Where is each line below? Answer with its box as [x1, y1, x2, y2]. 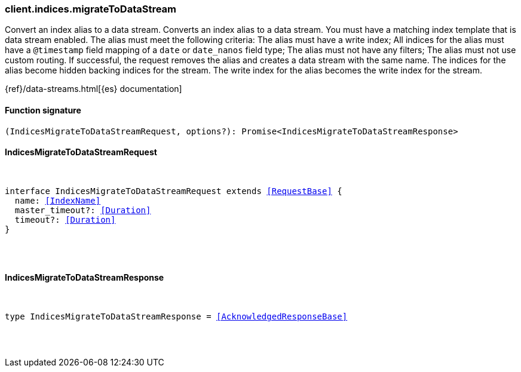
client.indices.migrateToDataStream [5, 3, 177, 15]
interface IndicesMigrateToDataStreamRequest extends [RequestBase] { [5, 186, 342, 196]
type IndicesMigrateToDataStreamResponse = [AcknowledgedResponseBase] [5, 312, 348, 322]
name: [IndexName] [14, 195, 101, 205]
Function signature [5, 104, 81, 115]
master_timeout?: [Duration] [14, 205, 151, 215]
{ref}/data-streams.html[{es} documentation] [5, 84, 182, 94]
